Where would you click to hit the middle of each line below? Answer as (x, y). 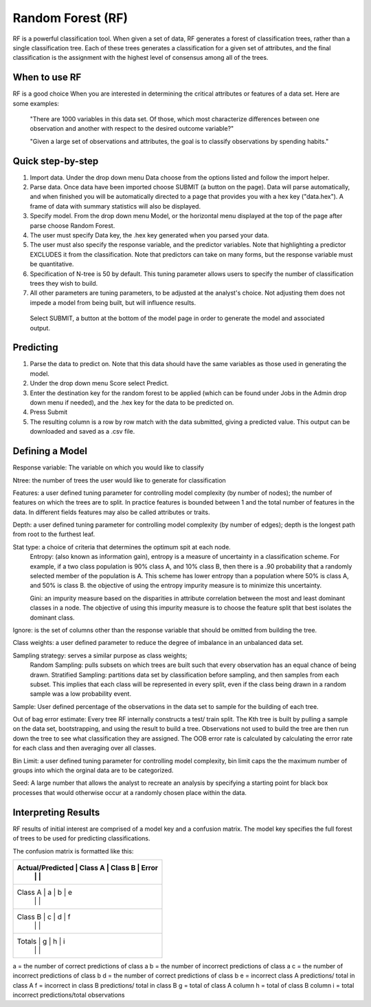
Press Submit (49, 412)
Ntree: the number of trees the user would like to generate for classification (119, 480)
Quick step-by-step (56, 161)
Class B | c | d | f (44, 917)
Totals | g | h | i (41, 941)
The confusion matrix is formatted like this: (73, 851)
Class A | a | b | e (44, 892)
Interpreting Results (56, 812)
